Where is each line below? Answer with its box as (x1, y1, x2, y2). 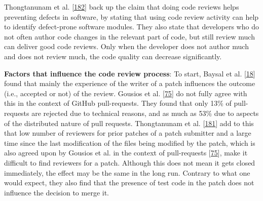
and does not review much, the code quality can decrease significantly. (4, 51, 222, 61)
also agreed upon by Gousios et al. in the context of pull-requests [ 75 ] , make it (4, 147, 248, 158)
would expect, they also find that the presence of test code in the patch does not (4, 177, 254, 188)
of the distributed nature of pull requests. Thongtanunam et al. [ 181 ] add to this (4, 117, 254, 128)
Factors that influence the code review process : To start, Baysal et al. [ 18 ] (4, 68, 255, 78)
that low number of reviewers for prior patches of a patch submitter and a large (4, 128, 251, 138)
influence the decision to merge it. (4, 187, 109, 197)
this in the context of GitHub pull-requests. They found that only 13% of (4, 98, 232, 108)
